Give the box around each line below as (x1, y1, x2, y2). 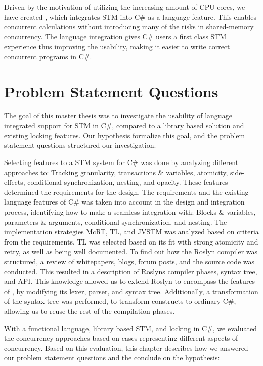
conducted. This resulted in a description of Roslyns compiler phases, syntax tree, (4, 266, 257, 276)
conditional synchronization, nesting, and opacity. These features (27, 177, 228, 187)
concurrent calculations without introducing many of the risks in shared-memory (4, 21, 254, 32)
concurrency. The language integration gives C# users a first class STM (4, 31, 227, 42)
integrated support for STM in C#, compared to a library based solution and (4, 120, 244, 131)
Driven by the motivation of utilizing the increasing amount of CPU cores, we (4, 2, 245, 12)
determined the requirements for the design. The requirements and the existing (4, 186, 249, 197)
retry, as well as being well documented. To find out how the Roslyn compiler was (4, 246, 258, 257)
